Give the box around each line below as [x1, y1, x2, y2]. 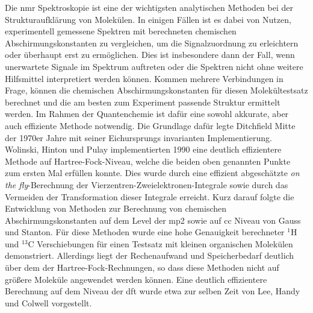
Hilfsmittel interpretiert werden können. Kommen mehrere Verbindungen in [5, 72, 284, 84]
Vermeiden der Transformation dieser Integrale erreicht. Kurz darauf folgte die [5, 190, 294, 203]
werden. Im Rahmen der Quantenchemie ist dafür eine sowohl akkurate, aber [5, 107, 289, 120]
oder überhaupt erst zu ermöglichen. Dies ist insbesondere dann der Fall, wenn [5, 48, 295, 61]
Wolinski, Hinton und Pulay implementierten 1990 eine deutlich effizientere [5, 143, 282, 156]
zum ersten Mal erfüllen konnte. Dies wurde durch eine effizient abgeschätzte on [5, 166, 300, 179]
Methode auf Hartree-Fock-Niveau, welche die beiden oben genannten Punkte [5, 154, 291, 167]
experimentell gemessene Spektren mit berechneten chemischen [5, 25, 237, 37]
